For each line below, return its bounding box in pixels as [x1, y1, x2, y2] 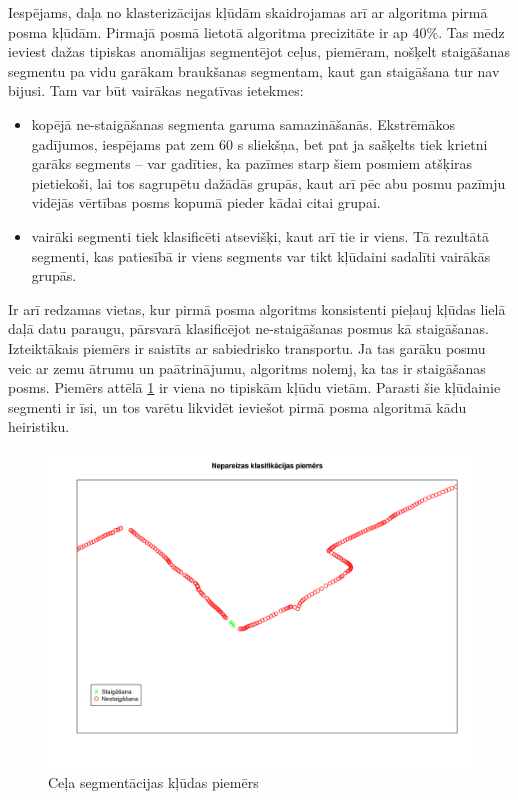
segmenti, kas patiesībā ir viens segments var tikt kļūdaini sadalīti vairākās [31, 245, 491, 266]
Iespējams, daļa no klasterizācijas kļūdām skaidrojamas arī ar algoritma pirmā [8, 2, 488, 22]
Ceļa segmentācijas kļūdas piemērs [48, 772, 259, 793]
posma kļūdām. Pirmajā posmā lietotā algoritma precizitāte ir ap [8, 21, 408, 42]
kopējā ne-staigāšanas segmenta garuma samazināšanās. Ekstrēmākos [31, 113, 456, 134]
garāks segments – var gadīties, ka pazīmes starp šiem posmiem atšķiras [31, 153, 473, 174]
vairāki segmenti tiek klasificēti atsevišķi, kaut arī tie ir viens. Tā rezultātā [31, 225, 489, 246]
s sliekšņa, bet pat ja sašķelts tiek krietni [237, 133, 488, 154]
